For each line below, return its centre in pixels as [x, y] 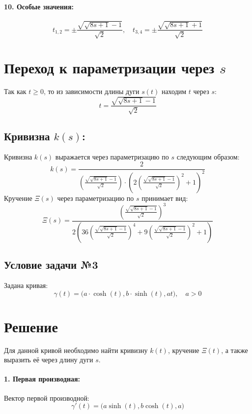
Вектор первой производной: [47, 398]
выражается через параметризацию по [112, 156]
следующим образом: [208, 156]
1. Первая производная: [42, 379]
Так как [15, 91]
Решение [31, 326]
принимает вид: [165, 198]
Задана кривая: [26, 285]
